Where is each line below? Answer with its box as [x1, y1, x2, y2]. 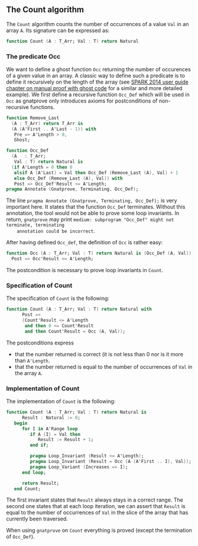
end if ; [30, 442, 49, 448]
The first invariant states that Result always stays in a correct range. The [6, 496, 183, 503]
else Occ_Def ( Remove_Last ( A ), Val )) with [14, 175, 123, 181]
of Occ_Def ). [6, 533, 35, 540]
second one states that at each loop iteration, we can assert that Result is [6, 503, 186, 510]
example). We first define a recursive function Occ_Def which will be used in [6, 91, 190, 98]
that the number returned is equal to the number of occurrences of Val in [14, 363, 193, 370]
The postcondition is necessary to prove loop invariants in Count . [6, 267, 164, 274]
